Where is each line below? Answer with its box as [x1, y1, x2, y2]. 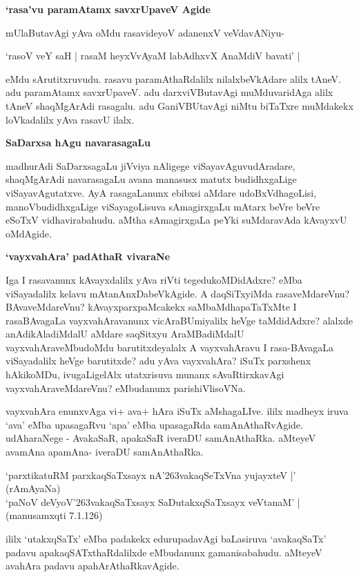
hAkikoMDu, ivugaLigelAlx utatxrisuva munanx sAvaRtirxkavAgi [6, 367, 284, 382]
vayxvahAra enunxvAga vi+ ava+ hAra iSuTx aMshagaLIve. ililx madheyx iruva [6, 404, 349, 418]
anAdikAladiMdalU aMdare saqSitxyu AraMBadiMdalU [6, 326, 244, 341]
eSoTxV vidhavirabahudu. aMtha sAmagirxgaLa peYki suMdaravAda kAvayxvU [6, 213, 347, 227]
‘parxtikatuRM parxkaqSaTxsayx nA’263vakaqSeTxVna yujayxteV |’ [6, 467, 296, 482]
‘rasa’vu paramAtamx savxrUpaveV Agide [6, 2, 211, 16]
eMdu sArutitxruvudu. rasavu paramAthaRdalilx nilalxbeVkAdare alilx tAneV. [6, 71, 341, 86]
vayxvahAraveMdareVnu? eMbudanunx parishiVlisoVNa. [6, 380, 246, 395]
